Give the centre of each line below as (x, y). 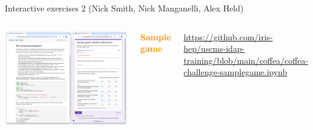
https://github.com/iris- (228, 36)
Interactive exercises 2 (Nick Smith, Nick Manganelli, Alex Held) (124, 8)
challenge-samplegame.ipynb (236, 72)
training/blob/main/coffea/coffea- (246, 60)
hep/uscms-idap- (214, 48)
